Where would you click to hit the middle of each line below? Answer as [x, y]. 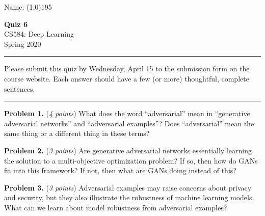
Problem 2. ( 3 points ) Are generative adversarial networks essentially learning [128, 150]
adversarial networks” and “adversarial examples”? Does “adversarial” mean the [129, 123]
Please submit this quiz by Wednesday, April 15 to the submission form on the [127, 69]
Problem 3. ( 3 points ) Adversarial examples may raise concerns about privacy [128, 187]
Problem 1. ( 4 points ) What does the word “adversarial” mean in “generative [127, 113]
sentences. [20, 88]
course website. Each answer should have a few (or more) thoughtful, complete [127, 78]
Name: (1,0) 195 [28, 7]
